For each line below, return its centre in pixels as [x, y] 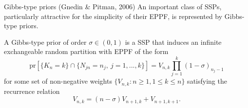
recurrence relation [32, 91]
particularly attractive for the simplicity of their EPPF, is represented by [113, 16]
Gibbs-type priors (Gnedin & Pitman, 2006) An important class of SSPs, [113, 6]
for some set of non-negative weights [58, 81]
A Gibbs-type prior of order [45, 42]
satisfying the [207, 81]
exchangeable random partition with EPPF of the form [86, 51]
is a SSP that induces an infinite [173, 42]
